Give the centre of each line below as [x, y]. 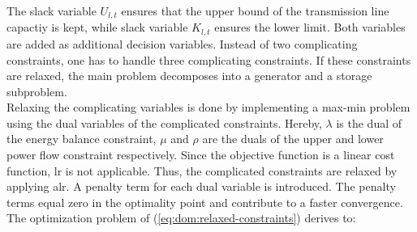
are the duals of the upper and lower [293, 139]
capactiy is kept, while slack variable [97, 27]
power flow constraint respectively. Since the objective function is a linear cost [201, 155]
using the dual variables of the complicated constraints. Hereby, [164, 122]
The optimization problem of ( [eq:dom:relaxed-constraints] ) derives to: [181, 218]
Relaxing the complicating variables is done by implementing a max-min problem [208, 107]
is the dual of [369, 122]
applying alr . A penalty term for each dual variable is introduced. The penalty [201, 186]
